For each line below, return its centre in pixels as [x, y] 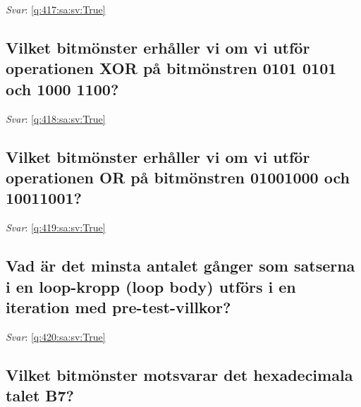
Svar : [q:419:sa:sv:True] [56, 227]
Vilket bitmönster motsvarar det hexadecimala [179, 374]
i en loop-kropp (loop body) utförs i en [151, 286]
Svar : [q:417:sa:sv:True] [56, 9]
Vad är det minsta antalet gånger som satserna [180, 266]
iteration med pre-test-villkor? [118, 306]
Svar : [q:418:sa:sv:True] [56, 118]
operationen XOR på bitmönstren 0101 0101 [171, 68]
